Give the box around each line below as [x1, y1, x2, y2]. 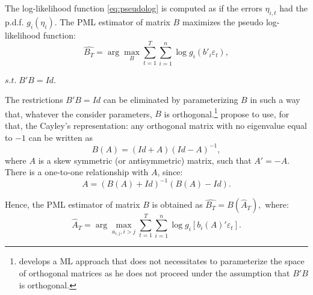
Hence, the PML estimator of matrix [5, 198, 140, 211]
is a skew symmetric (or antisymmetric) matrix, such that [38, 154, 252, 166]
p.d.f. [5, 15, 24, 28]
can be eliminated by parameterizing [103, 93, 238, 106]
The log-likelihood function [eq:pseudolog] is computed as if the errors [5, 2, 262, 14]
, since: [157, 166, 183, 178]
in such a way [250, 93, 300, 106]
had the [279, 2, 308, 14]
